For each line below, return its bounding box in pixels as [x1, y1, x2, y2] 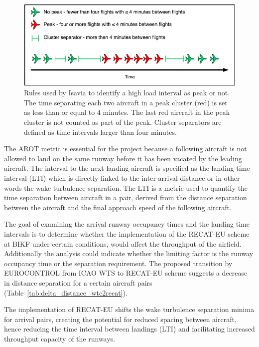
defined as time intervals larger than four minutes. [24, 126, 177, 137]
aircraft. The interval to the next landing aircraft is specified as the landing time [4, 163, 250, 173]
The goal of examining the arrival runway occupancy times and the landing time [4, 219, 250, 229]
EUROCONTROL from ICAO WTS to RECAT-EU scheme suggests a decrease [4, 268, 248, 278]
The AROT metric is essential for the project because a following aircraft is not [4, 143, 247, 154]
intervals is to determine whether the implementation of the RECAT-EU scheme [4, 228, 250, 239]
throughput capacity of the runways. [4, 333, 116, 344]
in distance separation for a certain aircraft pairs [4, 277, 152, 288]
